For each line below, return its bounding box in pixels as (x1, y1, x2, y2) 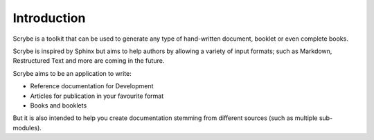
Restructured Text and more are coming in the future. (12, 57, 165, 65)
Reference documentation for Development (30, 82, 154, 90)
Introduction (12, 10, 86, 26)
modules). (12, 123, 42, 132)
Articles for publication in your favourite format (30, 92, 164, 100)
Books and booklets (30, 101, 87, 110)
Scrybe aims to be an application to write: (12, 69, 132, 77)
